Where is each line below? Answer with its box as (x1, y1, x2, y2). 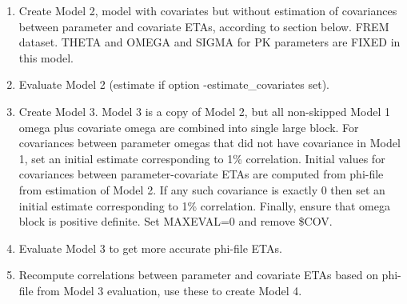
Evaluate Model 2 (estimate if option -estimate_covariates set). (18, 76, 330, 93)
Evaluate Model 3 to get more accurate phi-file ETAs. (18, 239, 282, 256)
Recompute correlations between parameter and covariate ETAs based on (18, 266, 378, 283)
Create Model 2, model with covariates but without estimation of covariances (18, 2, 397, 18)
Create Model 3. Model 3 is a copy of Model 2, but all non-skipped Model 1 (18, 102, 390, 119)
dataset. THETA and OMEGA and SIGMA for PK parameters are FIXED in (18, 34, 401, 50)
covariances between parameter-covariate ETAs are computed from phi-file (18, 166, 384, 182)
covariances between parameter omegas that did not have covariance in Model (18, 134, 401, 151)
